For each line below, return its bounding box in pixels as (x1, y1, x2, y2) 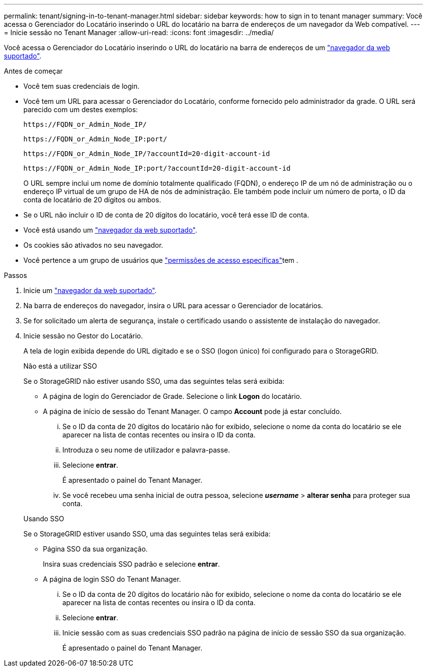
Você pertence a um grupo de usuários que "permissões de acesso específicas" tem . (23, 256, 298, 264)
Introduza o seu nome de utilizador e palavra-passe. (62, 446, 230, 454)
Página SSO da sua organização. (43, 545, 148, 553)
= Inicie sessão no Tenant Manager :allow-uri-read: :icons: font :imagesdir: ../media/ (4, 28, 274, 37)
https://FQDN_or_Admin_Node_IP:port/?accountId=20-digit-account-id (23, 164, 291, 172)
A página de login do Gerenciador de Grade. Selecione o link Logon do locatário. (43, 392, 302, 400)
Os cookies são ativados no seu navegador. (23, 241, 163, 249)
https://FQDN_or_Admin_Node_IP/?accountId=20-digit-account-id (23, 150, 270, 158)
